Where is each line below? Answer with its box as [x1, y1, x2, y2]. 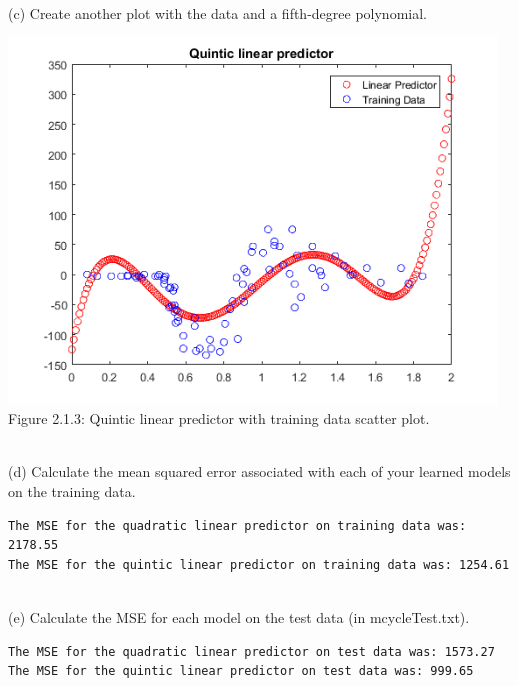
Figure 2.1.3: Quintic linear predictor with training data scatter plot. [8, 408, 430, 429]
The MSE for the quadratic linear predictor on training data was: [8, 518, 467, 533]
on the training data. [8, 481, 136, 502]
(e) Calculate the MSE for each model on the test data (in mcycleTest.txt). [8, 607, 470, 628]
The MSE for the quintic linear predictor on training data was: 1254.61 [8, 557, 510, 572]
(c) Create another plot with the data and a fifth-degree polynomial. [8, 2, 427, 23]
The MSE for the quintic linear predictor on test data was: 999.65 [8, 664, 474, 679]
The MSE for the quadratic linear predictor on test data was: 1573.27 [8, 644, 495, 659]
